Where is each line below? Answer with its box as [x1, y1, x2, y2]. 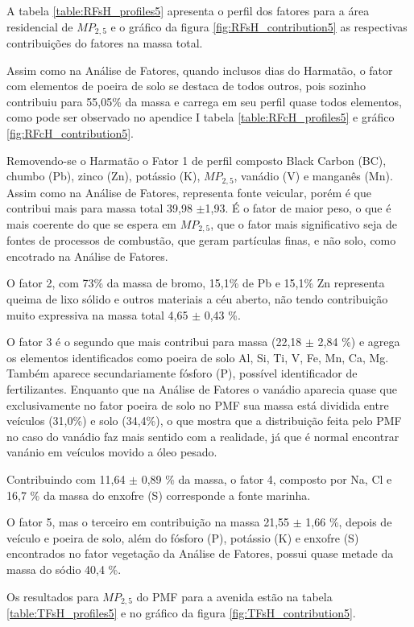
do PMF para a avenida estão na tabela [136, 588, 333, 604]
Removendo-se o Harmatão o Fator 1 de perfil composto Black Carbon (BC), [6, 151, 387, 168]
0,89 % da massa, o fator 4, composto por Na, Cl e [141, 471, 392, 488]
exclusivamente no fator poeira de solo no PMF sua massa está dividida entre [6, 396, 389, 413]
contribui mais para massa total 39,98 [6, 200, 193, 217]
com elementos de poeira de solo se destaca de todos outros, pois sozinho [6, 77, 366, 94]
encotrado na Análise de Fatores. [6, 247, 168, 264]
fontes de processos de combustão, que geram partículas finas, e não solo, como [6, 232, 396, 249]
